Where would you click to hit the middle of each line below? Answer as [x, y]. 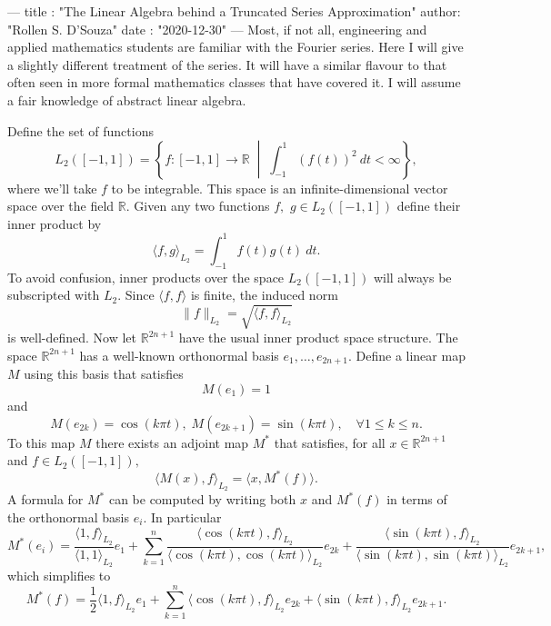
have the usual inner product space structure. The [318, 338]
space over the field [61, 206]
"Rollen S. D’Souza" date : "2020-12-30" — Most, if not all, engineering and [217, 29]
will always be [412, 277]
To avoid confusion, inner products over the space [146, 277]
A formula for [45, 499]
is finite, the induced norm [264, 295]
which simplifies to [59, 576]
